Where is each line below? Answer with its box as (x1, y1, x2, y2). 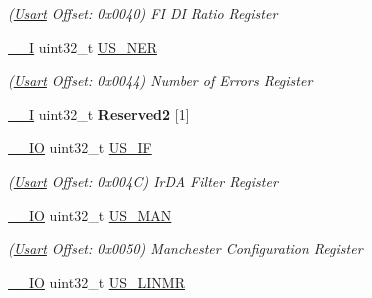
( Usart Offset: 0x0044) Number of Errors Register (8, 70, 313, 91)
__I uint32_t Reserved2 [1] (8, 103, 190, 124)
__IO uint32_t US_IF (8, 137, 152, 158)
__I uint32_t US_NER (8, 36, 157, 57)
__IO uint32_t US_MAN (8, 204, 172, 225)
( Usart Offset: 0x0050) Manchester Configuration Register (8, 238, 363, 259)
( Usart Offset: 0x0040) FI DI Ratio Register (8, 3, 278, 23)
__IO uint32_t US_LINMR (8, 271, 185, 292)
